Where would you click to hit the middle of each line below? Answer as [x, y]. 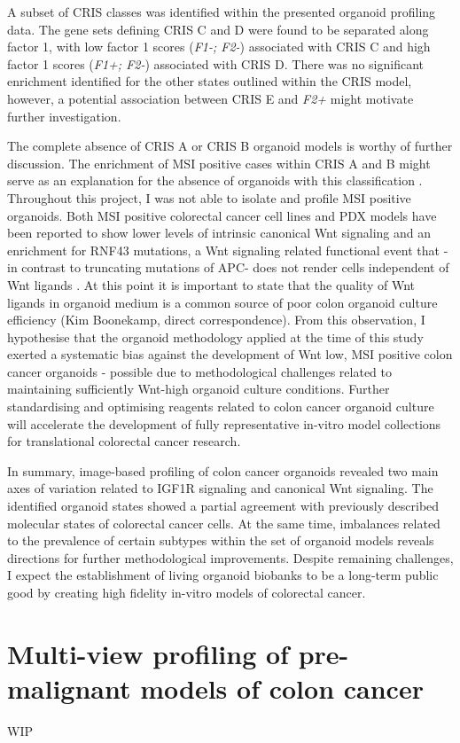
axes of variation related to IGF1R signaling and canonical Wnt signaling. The [220, 488]
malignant [69, 688]
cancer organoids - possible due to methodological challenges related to [200, 371]
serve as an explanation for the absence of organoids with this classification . [215, 180]
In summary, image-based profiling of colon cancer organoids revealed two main [223, 470]
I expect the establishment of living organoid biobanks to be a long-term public [223, 575]
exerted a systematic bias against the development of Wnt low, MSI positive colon [230, 354]
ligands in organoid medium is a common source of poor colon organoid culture [222, 302]
